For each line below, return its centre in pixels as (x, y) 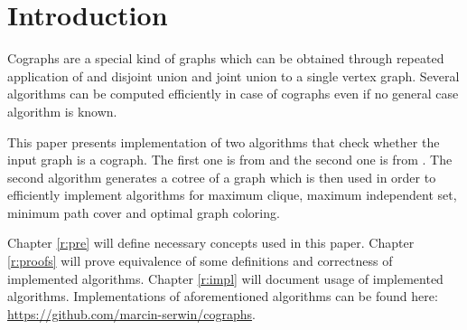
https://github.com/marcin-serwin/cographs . (131, 313)
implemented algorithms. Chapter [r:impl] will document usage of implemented (225, 278)
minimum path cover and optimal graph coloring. (144, 212)
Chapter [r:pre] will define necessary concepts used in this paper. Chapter (211, 243)
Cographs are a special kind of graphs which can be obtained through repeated (226, 58)
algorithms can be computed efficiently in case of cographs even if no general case (233, 94)
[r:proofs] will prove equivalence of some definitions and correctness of (200, 261)
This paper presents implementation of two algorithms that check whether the (224, 141)
